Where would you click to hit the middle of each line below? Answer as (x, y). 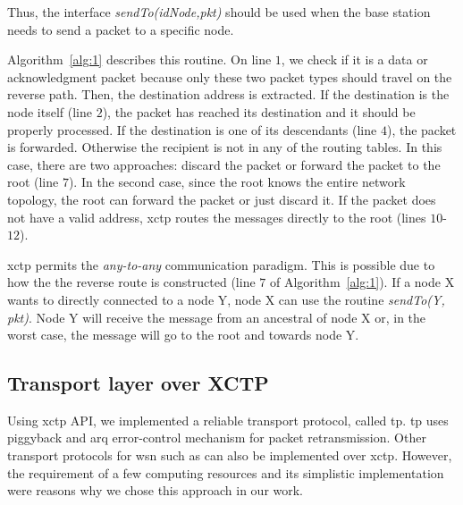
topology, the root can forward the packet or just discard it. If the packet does (222, 199)
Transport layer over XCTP (138, 383)
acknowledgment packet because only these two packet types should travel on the (230, 76)
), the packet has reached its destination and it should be (259, 111)
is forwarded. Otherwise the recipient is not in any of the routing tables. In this (225, 147)
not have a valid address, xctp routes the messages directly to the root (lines (217, 217)
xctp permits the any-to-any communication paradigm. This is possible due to (221, 264)
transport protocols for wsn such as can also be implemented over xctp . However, (230, 455)
